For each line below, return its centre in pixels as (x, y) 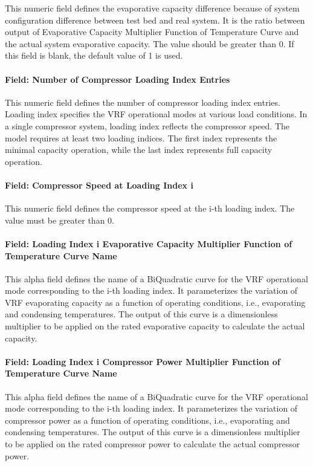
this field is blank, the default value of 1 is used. (94, 55)
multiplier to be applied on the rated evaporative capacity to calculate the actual (155, 326)
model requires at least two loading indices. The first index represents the (141, 138)
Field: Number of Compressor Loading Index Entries (118, 79)
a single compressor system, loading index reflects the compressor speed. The (147, 125)
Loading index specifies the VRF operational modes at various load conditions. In (156, 114)
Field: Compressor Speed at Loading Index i (99, 185)
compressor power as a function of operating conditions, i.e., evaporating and (147, 420)
